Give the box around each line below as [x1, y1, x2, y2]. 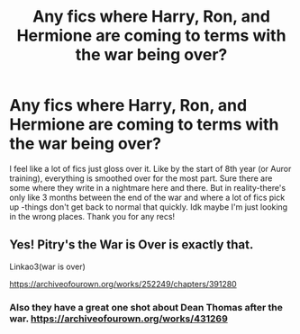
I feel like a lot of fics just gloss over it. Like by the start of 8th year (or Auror [9, 163, 292, 174]
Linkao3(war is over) [9, 261, 86, 272]
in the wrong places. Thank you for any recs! [9, 211, 176, 221]
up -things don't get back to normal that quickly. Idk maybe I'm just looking [9, 201, 288, 212]
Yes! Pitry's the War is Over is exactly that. [9, 237, 254, 253]
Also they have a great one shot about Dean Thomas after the [9, 301, 284, 313]
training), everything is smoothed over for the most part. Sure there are [9, 173, 273, 184]
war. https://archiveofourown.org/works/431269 [9, 312, 228, 325]
